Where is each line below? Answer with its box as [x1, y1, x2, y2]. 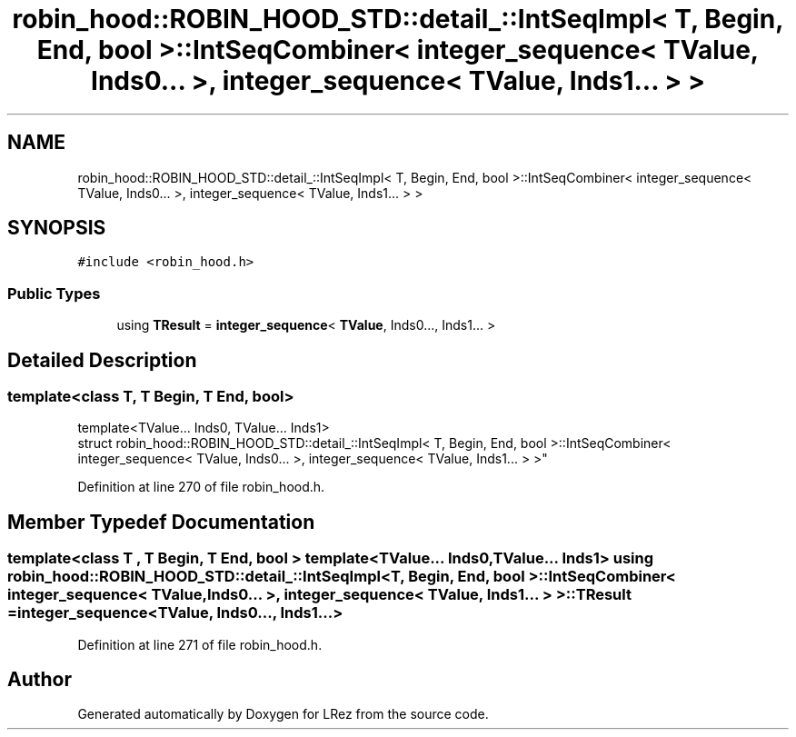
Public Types [7, 284, 101, 303]
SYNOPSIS [7, 216, 106, 240]
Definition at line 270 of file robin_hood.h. [77, 479, 325, 495]
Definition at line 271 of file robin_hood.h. [77, 636, 323, 652]
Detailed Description [7, 348, 197, 372]
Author [7, 668, 72, 692]
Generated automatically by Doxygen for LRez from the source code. [77, 706, 489, 722]
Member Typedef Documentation [7, 510, 315, 533]
